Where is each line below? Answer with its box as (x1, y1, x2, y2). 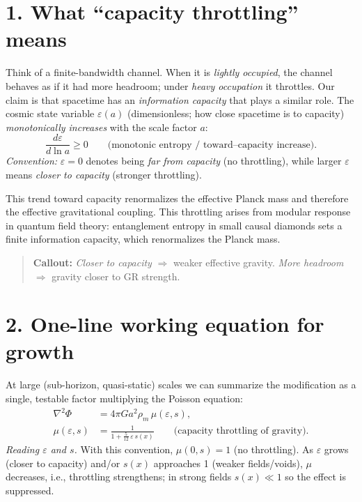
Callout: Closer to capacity (33, 254, 152, 269)
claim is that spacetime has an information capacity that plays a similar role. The (6, 92, 354, 107)
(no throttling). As (233, 442, 313, 457)
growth (6, 337, 74, 365)
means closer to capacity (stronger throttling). (6, 167, 202, 181)
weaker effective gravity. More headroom (173, 254, 344, 269)
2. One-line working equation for (6, 310, 324, 338)
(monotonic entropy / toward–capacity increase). (107, 139, 317, 150)
